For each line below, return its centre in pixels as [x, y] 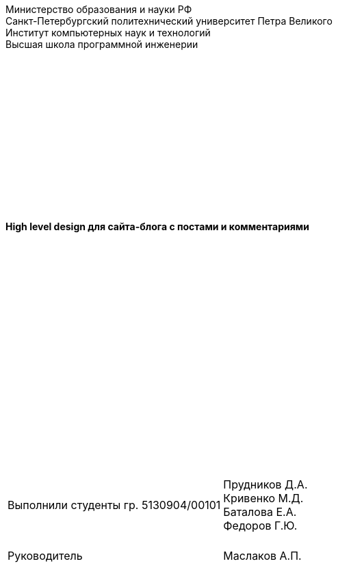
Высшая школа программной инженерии [102, 44]
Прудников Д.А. [265, 484]
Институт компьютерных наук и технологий [108, 33]
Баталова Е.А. [260, 512]
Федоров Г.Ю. [260, 526]
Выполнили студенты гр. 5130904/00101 [114, 505]
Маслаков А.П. [262, 556]
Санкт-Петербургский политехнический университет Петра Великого [169, 21]
